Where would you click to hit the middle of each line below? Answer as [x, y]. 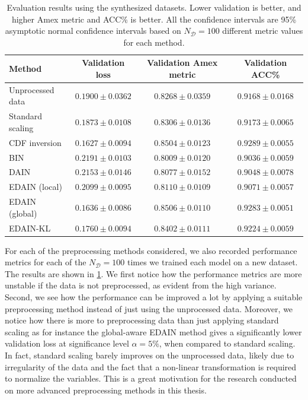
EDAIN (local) [36, 187]
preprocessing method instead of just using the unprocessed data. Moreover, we [149, 308]
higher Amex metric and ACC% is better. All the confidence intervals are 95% [154, 19]
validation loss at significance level [67, 343]
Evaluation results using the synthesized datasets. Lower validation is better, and [154, 7]
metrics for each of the [46, 262]
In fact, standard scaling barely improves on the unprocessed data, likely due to [150, 355]
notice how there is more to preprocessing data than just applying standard [142, 320]
